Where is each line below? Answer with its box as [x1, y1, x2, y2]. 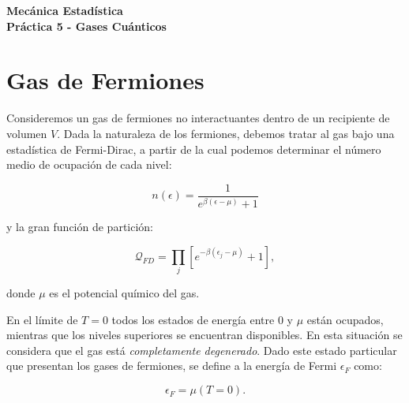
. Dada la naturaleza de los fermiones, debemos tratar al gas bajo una [57, 125, 395, 141]
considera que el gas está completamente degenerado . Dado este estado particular [6, 341, 397, 358]
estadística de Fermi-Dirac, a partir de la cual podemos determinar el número [6, 140, 381, 157]
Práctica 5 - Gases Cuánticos [6, 17, 167, 34]
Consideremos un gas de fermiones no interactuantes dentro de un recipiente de [6, 110, 390, 126]
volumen [6, 125, 47, 141]
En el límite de [6, 311, 78, 327]
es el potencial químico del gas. [49, 285, 200, 301]
